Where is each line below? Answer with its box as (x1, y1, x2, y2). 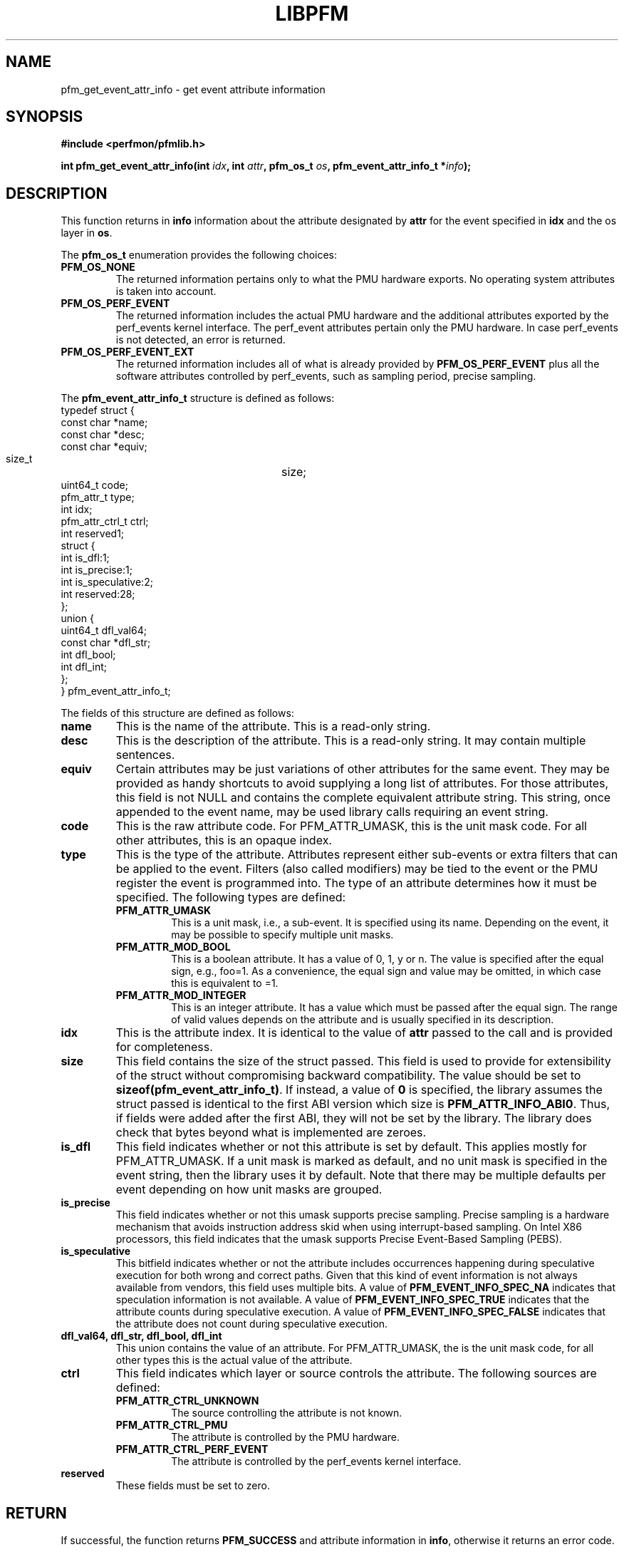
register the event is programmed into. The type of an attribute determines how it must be (115, 876, 597, 891)
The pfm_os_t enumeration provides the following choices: (61, 249, 338, 262)
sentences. (115, 747, 175, 762)
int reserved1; (61, 527, 125, 540)
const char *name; (61, 416, 148, 429)
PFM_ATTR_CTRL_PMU (115, 1419, 228, 1432)
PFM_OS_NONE (61, 261, 135, 274)
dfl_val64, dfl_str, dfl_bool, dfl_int (61, 1330, 222, 1343)
